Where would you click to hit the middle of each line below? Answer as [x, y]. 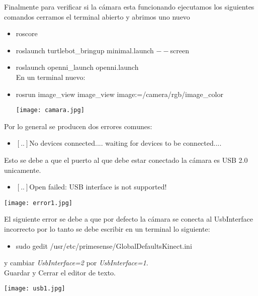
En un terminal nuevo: [51, 77]
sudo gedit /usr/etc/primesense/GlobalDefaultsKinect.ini [104, 245]
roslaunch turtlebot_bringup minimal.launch [85, 50]
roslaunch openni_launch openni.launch [77, 67]
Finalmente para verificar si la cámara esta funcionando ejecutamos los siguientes [129, 7]
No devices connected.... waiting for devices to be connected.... [125, 143]
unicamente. [23, 170]
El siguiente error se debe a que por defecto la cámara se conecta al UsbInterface [128, 219]
